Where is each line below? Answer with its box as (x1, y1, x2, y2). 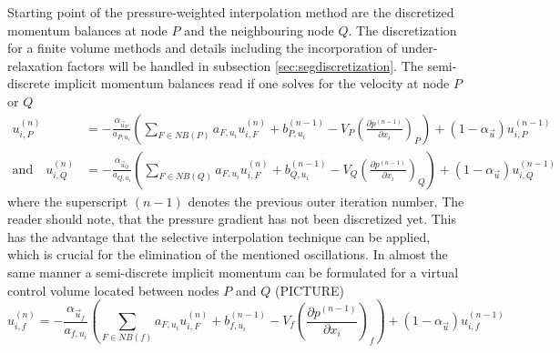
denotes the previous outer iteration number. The (188, 191, 464, 210)
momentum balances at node (7, 20, 168, 39)
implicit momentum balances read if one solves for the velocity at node (54, 74, 450, 93)
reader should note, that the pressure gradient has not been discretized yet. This (7, 209, 457, 228)
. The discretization (348, 20, 457, 39)
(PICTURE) (274, 280, 345, 299)
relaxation (7, 55, 64, 75)
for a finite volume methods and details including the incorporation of (7, 38, 398, 57)
